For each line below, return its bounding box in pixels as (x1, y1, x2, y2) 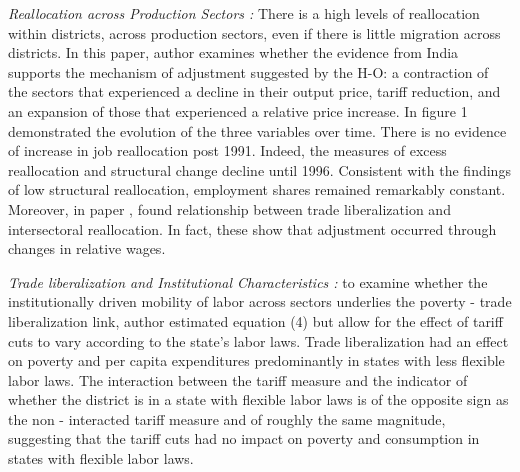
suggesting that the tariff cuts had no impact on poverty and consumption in (8, 428, 480, 449)
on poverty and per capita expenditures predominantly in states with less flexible (8, 350, 505, 371)
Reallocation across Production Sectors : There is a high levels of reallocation (8, 3, 480, 23)
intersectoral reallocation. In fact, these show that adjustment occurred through (8, 218, 497, 239)
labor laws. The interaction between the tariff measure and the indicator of (8, 369, 468, 390)
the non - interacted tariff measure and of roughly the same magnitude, (8, 408, 446, 429)
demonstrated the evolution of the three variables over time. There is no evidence (8, 120, 507, 141)
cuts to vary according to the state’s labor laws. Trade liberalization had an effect (8, 330, 509, 351)
